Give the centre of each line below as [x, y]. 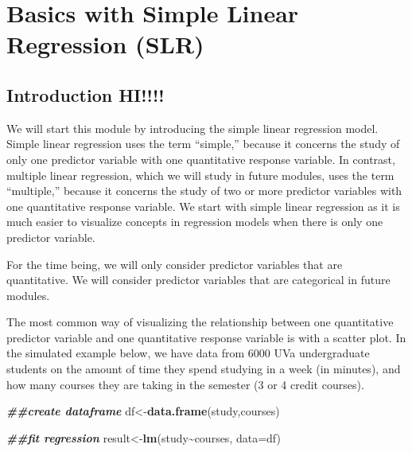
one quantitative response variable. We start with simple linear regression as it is [203, 206]
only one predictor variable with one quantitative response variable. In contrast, [201, 159]
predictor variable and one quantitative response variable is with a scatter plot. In [206, 337]
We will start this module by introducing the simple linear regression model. [192, 128]
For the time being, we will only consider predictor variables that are [175, 264]
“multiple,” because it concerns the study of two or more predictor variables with [204, 191]
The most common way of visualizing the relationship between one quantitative [200, 322]
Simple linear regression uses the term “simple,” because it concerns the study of [203, 144]
